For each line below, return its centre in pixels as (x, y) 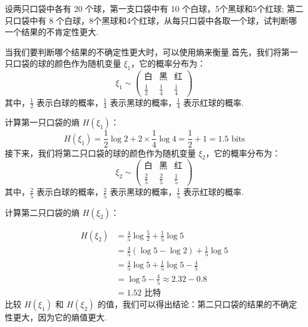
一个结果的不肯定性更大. (52, 32)
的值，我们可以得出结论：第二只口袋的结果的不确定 (197, 304)
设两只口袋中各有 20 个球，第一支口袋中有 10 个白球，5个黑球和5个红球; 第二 (154, 8)
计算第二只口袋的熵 (42, 212)
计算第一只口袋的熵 (42, 122)
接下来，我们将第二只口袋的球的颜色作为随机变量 (100, 153)
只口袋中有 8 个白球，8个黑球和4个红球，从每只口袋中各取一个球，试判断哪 (151, 20)
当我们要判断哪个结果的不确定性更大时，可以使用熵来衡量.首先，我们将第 (147, 51)
